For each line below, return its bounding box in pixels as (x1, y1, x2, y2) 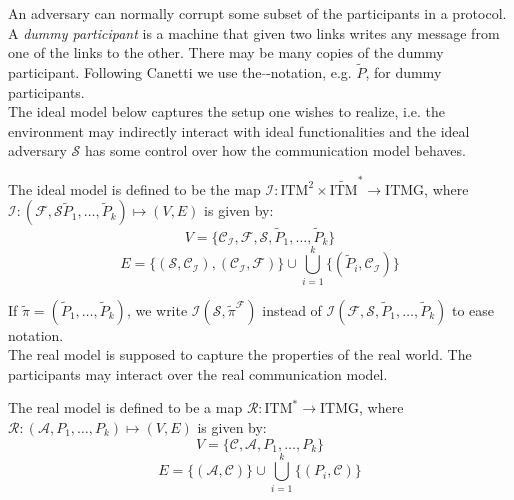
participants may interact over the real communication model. (8, 363, 388, 384)
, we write (126, 299, 188, 320)
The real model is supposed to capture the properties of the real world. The (8, 344, 472, 365)
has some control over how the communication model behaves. (84, 140, 466, 161)
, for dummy (365, 62, 442, 82)
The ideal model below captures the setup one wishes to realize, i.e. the (8, 101, 446, 122)
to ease (451, 299, 495, 320)
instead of (262, 299, 322, 320)
